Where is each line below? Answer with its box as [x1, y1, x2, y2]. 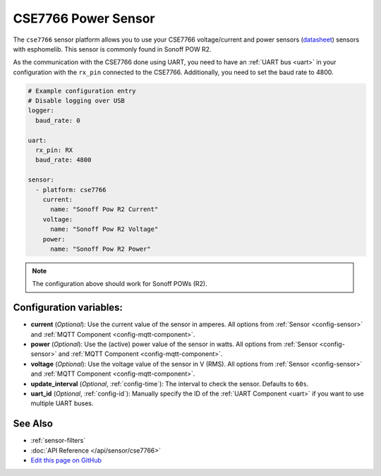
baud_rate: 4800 [35, 156, 92, 164]
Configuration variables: [13, 302, 123, 314]
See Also [13, 417, 53, 430]
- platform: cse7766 [35, 186, 107, 194]
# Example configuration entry [28, 87, 137, 95]
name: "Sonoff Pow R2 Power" [50, 244, 151, 253]
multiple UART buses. [30, 399, 94, 407]
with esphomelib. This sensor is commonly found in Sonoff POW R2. [13, 44, 212, 53]
